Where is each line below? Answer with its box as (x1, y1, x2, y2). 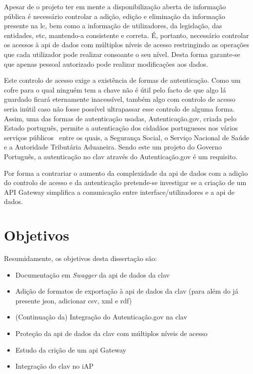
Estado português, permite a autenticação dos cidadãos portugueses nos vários (4, 123, 238, 133)
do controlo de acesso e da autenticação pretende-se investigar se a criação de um (4, 177, 247, 187)
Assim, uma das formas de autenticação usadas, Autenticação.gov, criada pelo (4, 113, 236, 123)
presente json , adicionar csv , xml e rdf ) (15, 295, 132, 305)
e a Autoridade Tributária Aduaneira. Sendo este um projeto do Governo (4, 142, 222, 152)
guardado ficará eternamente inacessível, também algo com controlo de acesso (4, 94, 235, 104)
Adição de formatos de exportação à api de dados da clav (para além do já (15, 286, 238, 296)
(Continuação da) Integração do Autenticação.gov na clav (15, 312, 187, 322)
